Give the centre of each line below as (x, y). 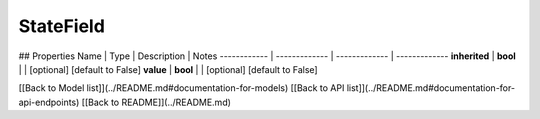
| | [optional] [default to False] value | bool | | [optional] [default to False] (168, 69)
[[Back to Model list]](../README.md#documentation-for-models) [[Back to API (181, 88)
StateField (61, 26)
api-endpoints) (49, 102)
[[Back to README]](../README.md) (156, 102)
